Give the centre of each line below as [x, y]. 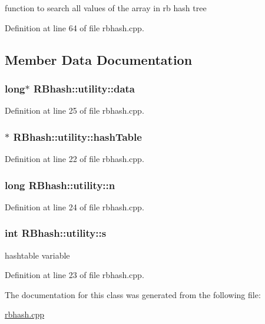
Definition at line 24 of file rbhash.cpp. [74, 206]
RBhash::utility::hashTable [77, 136]
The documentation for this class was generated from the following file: [133, 294]
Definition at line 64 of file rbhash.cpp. [74, 27]
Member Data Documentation [99, 59]
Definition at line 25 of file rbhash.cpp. [74, 110]
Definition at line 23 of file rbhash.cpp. [74, 275]
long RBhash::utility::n [60, 185]
